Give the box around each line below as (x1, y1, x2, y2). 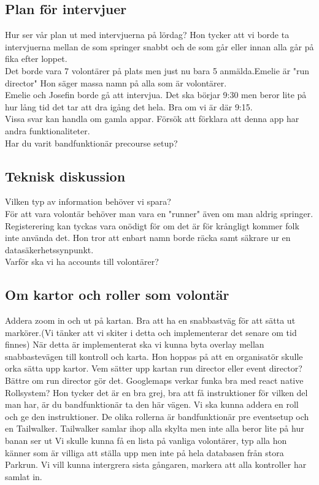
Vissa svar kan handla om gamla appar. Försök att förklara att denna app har (5, 112, 299, 125)
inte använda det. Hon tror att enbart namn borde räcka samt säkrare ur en (5, 231, 291, 244)
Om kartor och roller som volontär (5, 285, 229, 304)
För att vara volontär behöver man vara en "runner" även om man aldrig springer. (5, 207, 313, 220)
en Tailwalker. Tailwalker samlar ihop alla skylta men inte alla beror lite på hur (5, 422, 304, 435)
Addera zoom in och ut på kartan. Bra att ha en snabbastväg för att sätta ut (5, 314, 296, 327)
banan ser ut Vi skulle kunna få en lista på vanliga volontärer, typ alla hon (5, 434, 287, 447)
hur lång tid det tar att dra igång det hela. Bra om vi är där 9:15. (5, 100, 253, 113)
